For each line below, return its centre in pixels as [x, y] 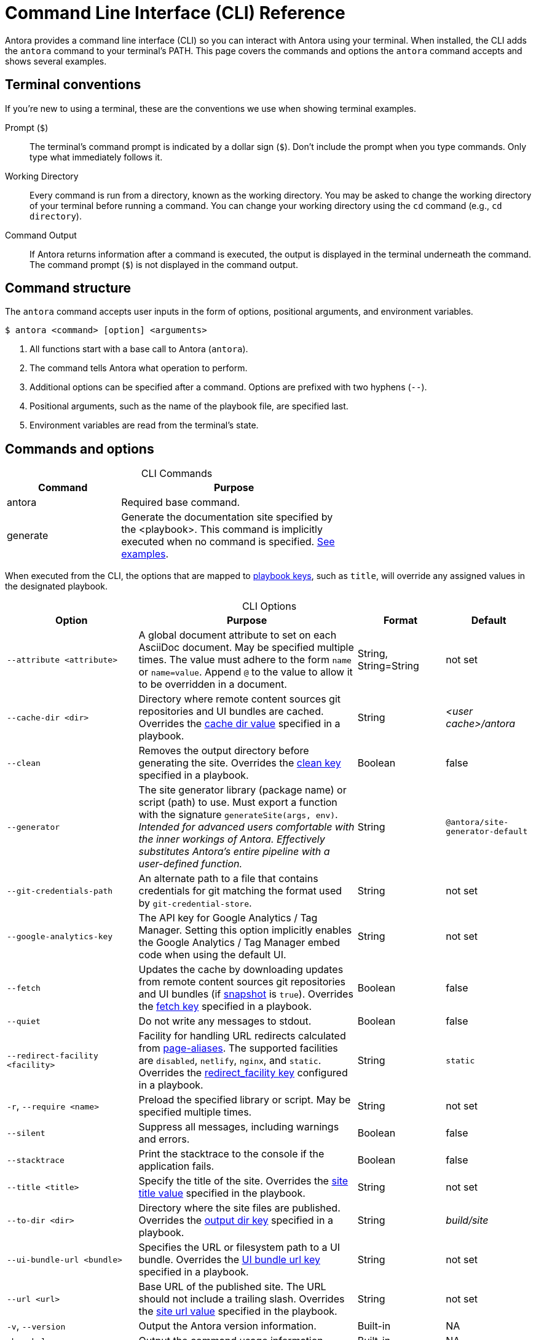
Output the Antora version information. [227, 1326]
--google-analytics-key [60, 936]
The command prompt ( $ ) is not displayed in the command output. [164, 264]
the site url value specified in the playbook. [238, 1311]
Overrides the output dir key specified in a [236, 1220]
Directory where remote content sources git [240, 699]
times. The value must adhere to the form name [245, 660]
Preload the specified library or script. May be [245, 1100]
